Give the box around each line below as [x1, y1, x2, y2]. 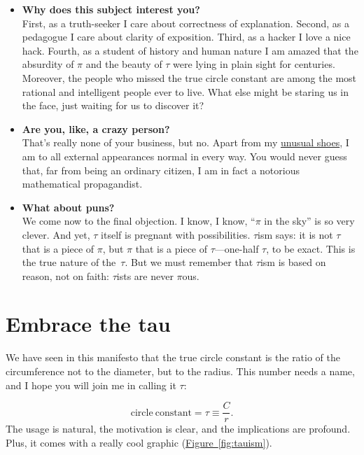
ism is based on [260, 255, 326, 269]
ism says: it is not [258, 227, 333, 241]
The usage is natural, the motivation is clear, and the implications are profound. [6, 421, 351, 436]
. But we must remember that [125, 255, 253, 269]
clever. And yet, [22, 227, 90, 241]
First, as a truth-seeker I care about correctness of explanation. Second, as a [22, 15, 349, 30]
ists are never [116, 268, 174, 283]
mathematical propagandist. [22, 176, 143, 191]
